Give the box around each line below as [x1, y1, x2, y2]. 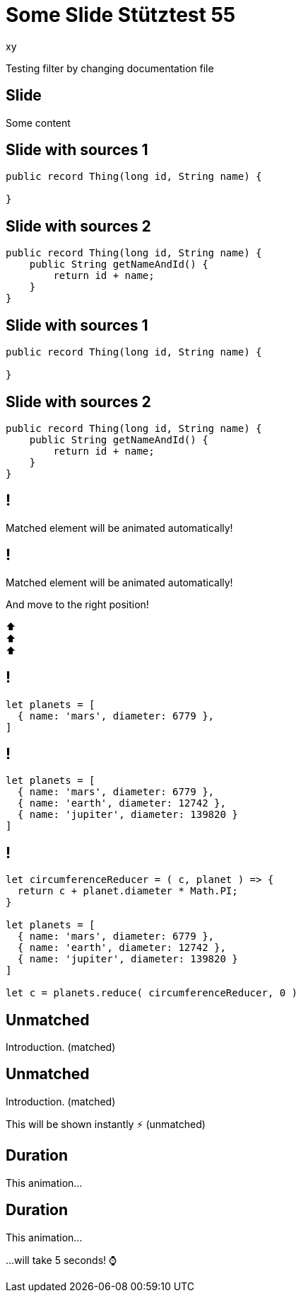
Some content [6, 116, 71, 129]
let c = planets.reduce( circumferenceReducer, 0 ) [6, 987, 298, 999]
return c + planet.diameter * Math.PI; [17, 885, 238, 897]
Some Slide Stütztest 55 [6, 3, 236, 27]
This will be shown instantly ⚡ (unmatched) [6, 1117, 206, 1130]
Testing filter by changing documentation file [6, 62, 214, 74]
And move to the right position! [6, 598, 149, 610]
